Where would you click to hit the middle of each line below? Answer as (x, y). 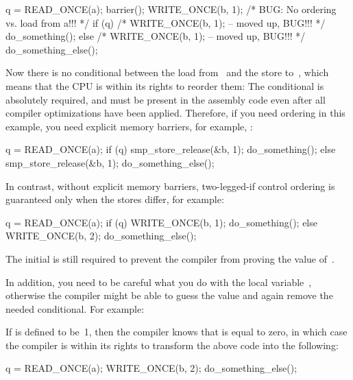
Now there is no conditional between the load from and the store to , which (167, 72)
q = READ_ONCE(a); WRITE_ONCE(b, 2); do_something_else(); (151, 368)
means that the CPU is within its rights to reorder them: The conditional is (165, 85)
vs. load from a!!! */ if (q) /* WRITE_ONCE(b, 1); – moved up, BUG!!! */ (166, 22)
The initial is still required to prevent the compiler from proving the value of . (170, 258)
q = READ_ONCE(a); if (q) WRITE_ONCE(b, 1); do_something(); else (161, 222)
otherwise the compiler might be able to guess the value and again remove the (169, 295)
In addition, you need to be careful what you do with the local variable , (159, 282)
